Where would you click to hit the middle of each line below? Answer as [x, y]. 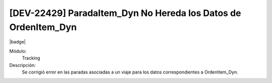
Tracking [31, 58]
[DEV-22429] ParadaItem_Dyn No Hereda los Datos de [125, 13]
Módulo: [18, 51]
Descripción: [23, 65]
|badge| [18, 42]
